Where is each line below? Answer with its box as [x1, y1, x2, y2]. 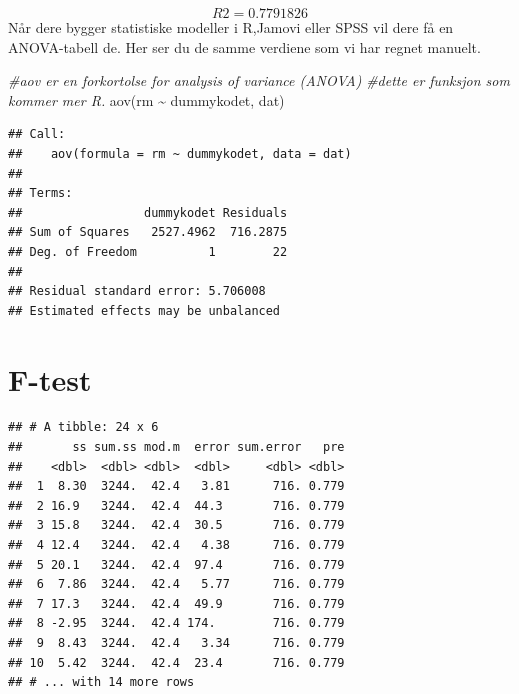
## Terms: [8, 186, 73, 201]
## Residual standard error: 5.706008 [8, 284, 266, 299]
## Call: [8, 127, 66, 142]
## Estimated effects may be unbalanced [8, 303, 281, 318]
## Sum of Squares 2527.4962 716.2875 [8, 225, 288, 240]
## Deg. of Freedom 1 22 [8, 244, 288, 259]
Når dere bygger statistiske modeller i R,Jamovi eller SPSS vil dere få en [8, 17, 454, 37]
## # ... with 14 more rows [8, 675, 195, 690]
